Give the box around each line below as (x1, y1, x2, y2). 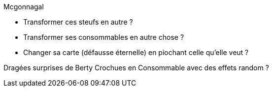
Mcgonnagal (3, 2, 44, 11)
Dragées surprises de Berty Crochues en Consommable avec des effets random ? (3, 63, 269, 72)
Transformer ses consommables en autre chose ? (23, 33, 184, 41)
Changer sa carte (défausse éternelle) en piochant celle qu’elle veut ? (23, 48, 249, 57)
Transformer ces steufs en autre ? (23, 18, 133, 26)
